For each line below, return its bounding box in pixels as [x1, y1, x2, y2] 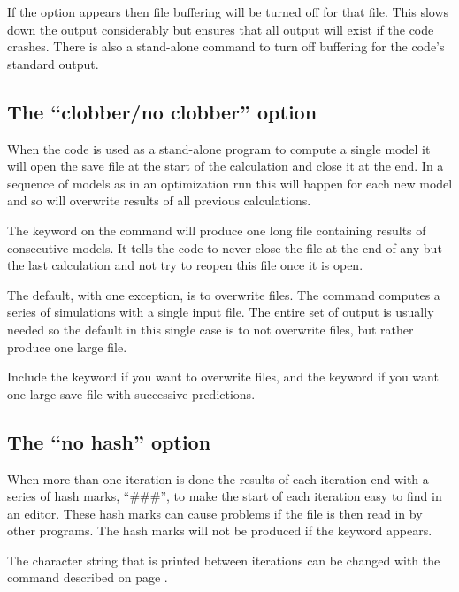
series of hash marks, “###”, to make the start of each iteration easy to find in [7, 487, 442, 505]
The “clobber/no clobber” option [7, 97, 317, 125]
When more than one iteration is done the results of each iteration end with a [7, 469, 429, 488]
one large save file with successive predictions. [7, 384, 256, 403]
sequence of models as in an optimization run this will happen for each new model [7, 173, 453, 192]
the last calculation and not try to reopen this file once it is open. [7, 256, 363, 274]
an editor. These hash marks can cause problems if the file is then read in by [7, 504, 423, 522]
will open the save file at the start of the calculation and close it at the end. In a [7, 157, 444, 175]
